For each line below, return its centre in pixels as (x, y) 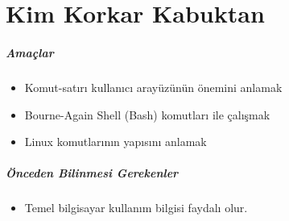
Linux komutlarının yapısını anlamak (116, 142)
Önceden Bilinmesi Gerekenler (92, 173)
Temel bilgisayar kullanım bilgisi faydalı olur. (136, 208)
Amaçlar (30, 52)
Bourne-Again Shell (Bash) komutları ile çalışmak (147, 114)
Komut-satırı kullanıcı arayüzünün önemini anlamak (153, 87)
